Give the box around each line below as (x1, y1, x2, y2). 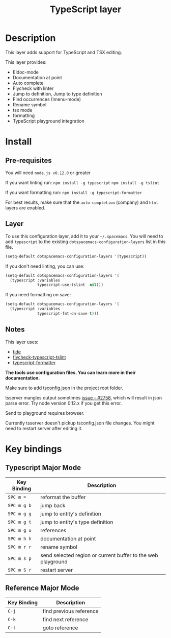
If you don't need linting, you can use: (5, 263, 85, 269)
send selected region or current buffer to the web (40, 552, 158, 559)
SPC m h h (8, 535, 32, 541)
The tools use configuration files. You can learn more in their (5, 369, 136, 375)
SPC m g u (8, 527, 32, 533)
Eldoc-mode (12, 69, 39, 75)
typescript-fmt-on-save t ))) (37, 311, 99, 316)
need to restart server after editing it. (5, 425, 83, 431)
